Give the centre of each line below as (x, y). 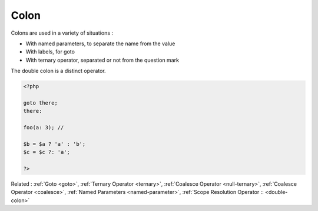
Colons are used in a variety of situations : (62, 33)
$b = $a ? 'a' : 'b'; (54, 144)
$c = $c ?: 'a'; (47, 152)
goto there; (41, 103)
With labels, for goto (50, 52)
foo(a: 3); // (44, 128)
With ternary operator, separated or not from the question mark (102, 60)
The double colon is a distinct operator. (58, 71)
